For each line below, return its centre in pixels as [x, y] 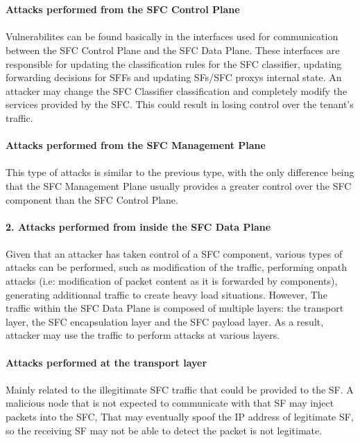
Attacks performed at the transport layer [106, 362]
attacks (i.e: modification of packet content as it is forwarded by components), [172, 281]
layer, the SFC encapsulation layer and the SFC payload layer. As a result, [165, 321]
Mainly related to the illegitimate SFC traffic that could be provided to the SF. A [180, 389]
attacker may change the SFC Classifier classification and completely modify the [177, 90]
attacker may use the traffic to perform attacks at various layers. [143, 335]
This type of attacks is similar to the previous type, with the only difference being [180, 172]
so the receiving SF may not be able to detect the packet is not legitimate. [164, 430]
